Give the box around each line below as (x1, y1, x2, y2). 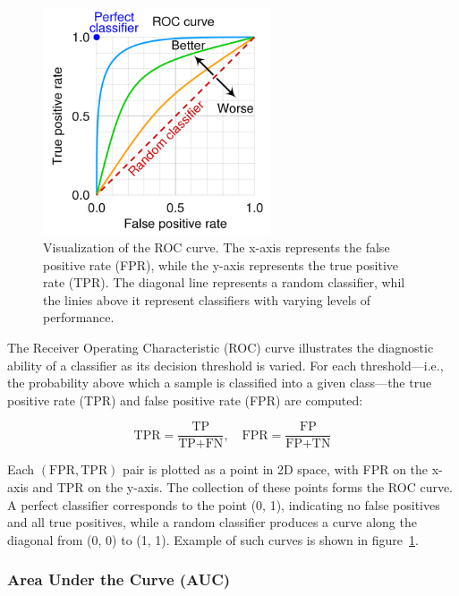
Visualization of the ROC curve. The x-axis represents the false (43, 237, 390, 256)
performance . (43, 308, 115, 327)
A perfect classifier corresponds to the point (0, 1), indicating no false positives (7, 495, 440, 514)
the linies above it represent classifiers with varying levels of (43, 290, 371, 309)
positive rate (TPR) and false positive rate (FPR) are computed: (7, 390, 363, 409)
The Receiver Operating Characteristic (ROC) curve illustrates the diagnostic (7, 337, 434, 356)
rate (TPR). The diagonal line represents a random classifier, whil (43, 273, 405, 292)
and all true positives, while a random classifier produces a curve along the (7, 513, 417, 532)
